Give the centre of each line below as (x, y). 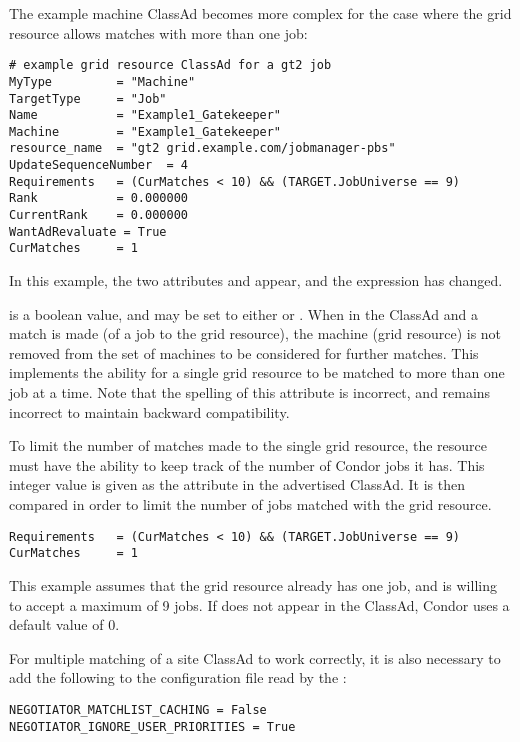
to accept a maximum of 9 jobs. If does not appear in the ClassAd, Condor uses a (259, 604)
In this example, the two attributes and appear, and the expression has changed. (256, 280)
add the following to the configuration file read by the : (178, 677)
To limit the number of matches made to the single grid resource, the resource (248, 445)
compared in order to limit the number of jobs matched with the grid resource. (250, 504)
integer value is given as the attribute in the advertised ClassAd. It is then (237, 484)
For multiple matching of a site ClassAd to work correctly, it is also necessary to (255, 657)
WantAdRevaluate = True (88, 231)
